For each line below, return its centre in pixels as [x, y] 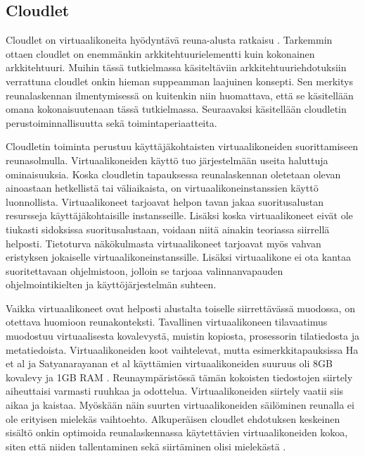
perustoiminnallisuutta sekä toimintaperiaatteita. [111, 122]
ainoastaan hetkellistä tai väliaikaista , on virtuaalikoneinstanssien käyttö [162, 188]
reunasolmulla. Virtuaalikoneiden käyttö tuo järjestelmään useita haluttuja [167, 160]
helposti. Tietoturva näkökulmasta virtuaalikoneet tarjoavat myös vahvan [164, 243]
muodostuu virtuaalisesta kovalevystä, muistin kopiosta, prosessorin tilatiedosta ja [182, 336]
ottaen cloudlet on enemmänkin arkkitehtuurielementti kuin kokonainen [160, 53]
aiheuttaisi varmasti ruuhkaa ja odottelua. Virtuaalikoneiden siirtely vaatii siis [175, 391]
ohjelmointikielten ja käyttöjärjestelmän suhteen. [111, 284]
